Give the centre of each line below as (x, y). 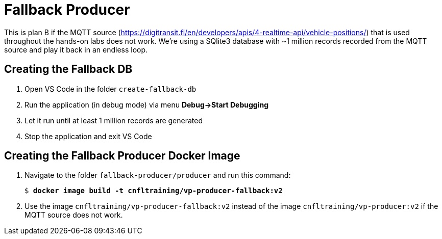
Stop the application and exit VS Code (88, 136)
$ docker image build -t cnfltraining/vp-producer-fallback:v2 (154, 191)
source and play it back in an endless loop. (76, 49)
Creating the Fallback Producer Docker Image (122, 156)
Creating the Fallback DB (68, 69)
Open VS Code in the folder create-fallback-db (110, 89)
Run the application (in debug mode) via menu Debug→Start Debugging (147, 104)
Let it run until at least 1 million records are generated (114, 120)
